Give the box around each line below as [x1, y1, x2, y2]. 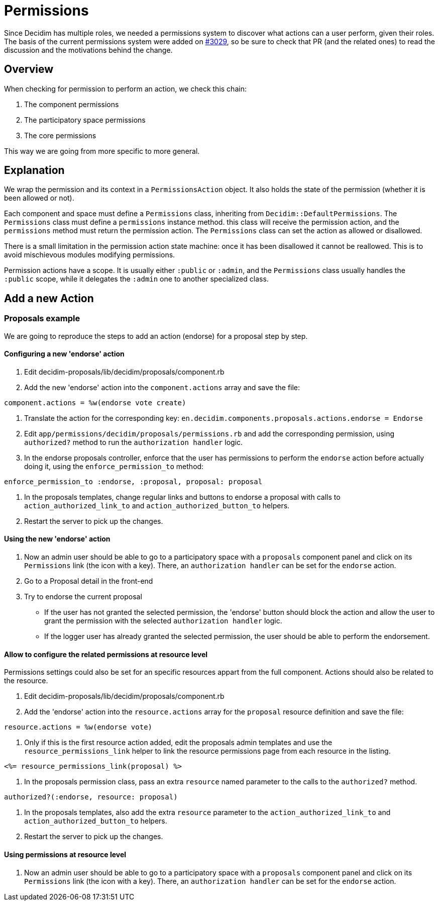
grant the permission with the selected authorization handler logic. [44, 616, 282, 625]
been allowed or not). [4, 194, 74, 203]
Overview [4, 63, 54, 76]
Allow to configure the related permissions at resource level [4, 650, 208, 659]
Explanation [4, 164, 65, 177]
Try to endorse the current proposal [24, 592, 142, 601]
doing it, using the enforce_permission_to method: [24, 462, 204, 471]
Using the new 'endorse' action [4, 534, 111, 544]
